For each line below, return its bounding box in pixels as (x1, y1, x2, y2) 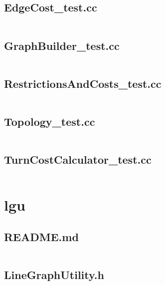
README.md (4, 229, 79, 244)
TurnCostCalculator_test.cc (4, 152, 152, 167)
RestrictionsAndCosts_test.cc (4, 75, 162, 91)
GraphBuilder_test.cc (4, 37, 120, 53)
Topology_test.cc (4, 114, 95, 129)
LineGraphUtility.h (4, 267, 104, 282)
